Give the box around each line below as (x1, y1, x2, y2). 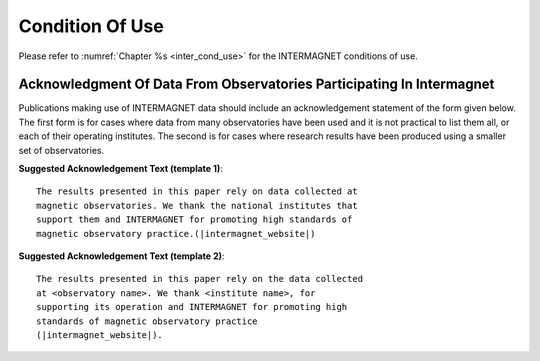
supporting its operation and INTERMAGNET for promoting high (36, 301, 348, 313)
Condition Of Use (18, 15, 164, 37)
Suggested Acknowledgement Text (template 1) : (18, 163, 224, 175)
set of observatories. (18, 144, 105, 156)
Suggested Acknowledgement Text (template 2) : (18, 250, 225, 262)
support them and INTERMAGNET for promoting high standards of (36, 214, 353, 225)
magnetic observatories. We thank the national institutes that (36, 200, 359, 211)
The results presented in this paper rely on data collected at (36, 186, 359, 197)
